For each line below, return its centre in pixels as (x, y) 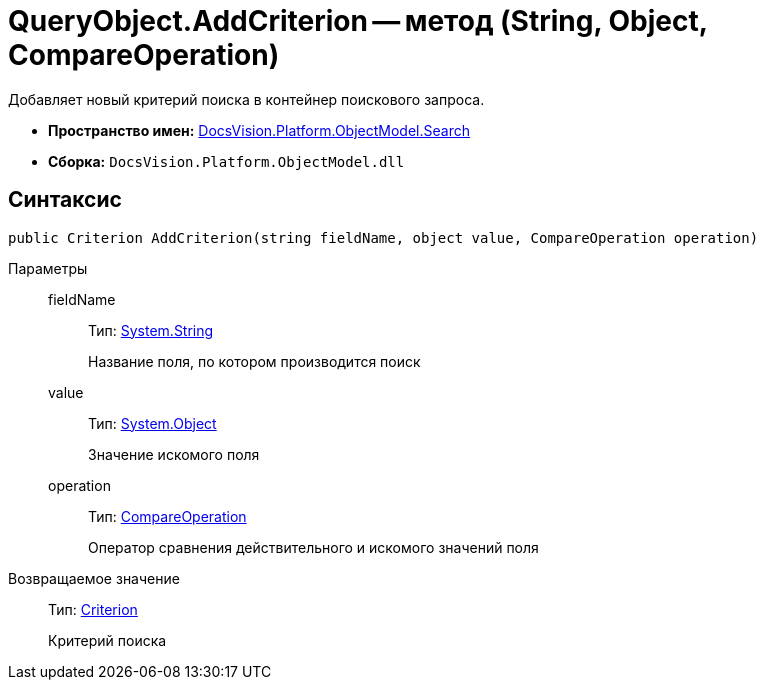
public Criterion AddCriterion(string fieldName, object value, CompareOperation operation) (383, 237)
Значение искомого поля (174, 454)
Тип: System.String (151, 330)
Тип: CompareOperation (167, 516)
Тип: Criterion (93, 609)
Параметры (48, 268)
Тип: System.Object (152, 423)
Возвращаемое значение (94, 578)
